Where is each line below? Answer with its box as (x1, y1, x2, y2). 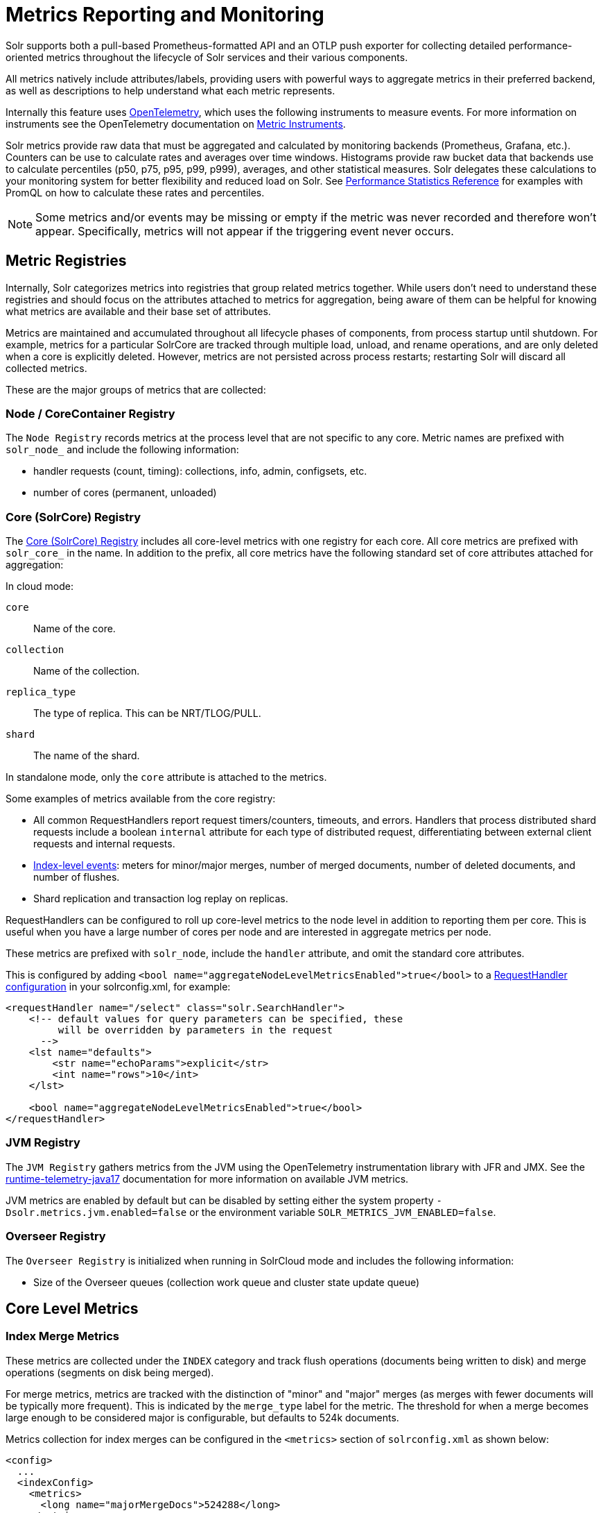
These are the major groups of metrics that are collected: (6, 383, 266, 396)
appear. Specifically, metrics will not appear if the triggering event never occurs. (35, 223, 454, 238)
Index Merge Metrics (6, 1329, 120, 1344)
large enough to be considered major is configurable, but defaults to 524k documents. (6, 1411, 399, 1423)
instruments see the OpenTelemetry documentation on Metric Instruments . (6, 117, 346, 130)
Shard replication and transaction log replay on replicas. (33, 893, 288, 905)
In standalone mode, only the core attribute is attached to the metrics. (6, 771, 327, 784)
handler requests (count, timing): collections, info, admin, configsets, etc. (33, 465, 367, 477)
